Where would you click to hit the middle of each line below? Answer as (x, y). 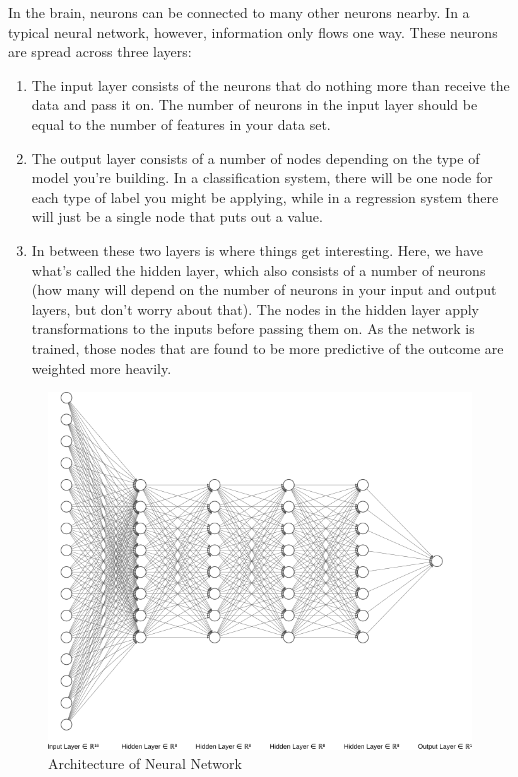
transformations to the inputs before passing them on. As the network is (253, 328)
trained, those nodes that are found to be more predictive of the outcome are (267, 347)
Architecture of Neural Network (145, 763)
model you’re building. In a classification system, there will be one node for (262, 177)
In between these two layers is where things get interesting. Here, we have (257, 249)
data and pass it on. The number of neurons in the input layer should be (254, 104)
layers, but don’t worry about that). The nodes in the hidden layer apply (255, 308)
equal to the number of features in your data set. (181, 123)
